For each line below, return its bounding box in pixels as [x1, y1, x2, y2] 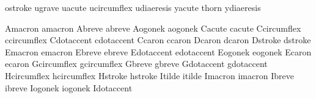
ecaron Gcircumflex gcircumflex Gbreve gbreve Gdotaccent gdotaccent [5, 57, 268, 70]
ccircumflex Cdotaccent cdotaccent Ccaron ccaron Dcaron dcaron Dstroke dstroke [5, 33, 311, 46]
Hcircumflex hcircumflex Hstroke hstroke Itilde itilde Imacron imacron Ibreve [5, 69, 294, 82]
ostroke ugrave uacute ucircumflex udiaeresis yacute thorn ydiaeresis [5, 1, 261, 13]
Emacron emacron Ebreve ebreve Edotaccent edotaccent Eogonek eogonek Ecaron [5, 45, 312, 58]
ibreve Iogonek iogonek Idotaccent [5, 81, 133, 94]
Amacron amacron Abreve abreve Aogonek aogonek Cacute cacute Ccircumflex [5, 21, 301, 34]
